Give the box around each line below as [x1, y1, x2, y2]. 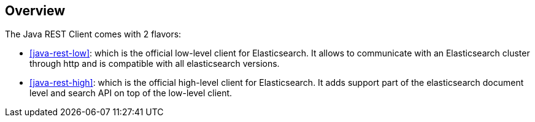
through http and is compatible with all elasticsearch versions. [29, 58, 280, 69]
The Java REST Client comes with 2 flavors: [5, 29, 182, 40]
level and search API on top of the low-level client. [29, 88, 233, 99]
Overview [5, 3, 66, 18]
